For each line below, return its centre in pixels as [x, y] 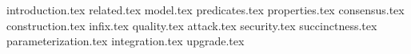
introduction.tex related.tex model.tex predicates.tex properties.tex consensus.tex [205, 10]
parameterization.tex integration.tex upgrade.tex [126, 41]
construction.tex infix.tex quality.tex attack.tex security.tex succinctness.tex [192, 25]
